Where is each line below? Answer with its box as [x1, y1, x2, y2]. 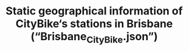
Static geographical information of [5, 4, 183, 18]
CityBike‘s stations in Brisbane [15, 17, 173, 31]
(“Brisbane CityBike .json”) [30, 30, 158, 46]
